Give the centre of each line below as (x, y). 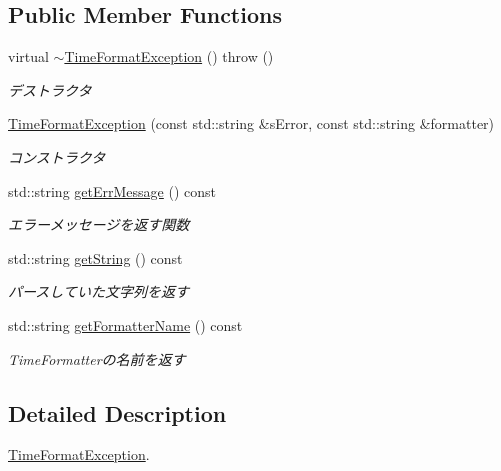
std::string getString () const (95, 257)
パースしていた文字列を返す (98, 291)
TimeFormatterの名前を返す (97, 358)
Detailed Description (117, 412)
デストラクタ (50, 89)
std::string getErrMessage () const (112, 190)
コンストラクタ (57, 156)
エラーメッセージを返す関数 (99, 224)
